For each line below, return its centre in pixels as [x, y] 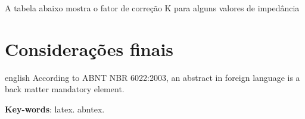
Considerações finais [89, 48]
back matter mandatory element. [65, 89]
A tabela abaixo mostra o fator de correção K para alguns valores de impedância [152, 8]
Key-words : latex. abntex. [55, 109]
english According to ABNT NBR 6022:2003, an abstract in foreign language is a [152, 77]
